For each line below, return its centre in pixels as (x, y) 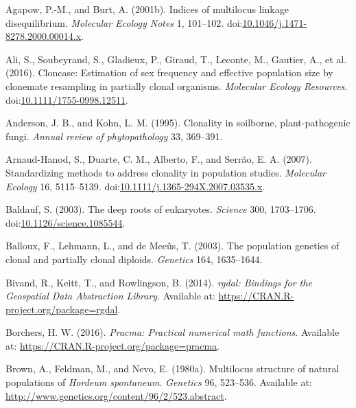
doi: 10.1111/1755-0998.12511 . (67, 99)
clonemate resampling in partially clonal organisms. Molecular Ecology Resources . (177, 86)
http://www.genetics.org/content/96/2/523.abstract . (116, 395)
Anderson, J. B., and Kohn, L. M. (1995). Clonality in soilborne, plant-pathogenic (178, 123)
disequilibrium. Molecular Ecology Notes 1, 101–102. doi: (124, 22)
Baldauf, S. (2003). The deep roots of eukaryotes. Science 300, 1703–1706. (161, 209)
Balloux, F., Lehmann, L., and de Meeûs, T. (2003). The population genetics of (173, 246)
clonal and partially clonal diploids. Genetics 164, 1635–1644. (134, 259)
